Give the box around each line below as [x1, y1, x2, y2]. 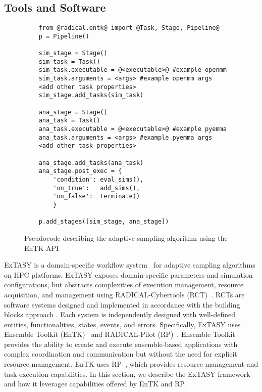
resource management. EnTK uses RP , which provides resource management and [4, 359, 258, 369]
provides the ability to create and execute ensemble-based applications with [4, 338, 238, 349]
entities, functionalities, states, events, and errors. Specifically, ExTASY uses [4, 319, 241, 329]
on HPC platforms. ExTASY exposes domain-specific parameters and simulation [4, 269, 253, 280]
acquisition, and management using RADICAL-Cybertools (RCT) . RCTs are [4, 289, 245, 299]
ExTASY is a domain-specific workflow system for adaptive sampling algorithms [4, 259, 255, 270]
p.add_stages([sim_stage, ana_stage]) [38, 218, 169, 226]
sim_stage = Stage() [38, 50, 108, 57]
